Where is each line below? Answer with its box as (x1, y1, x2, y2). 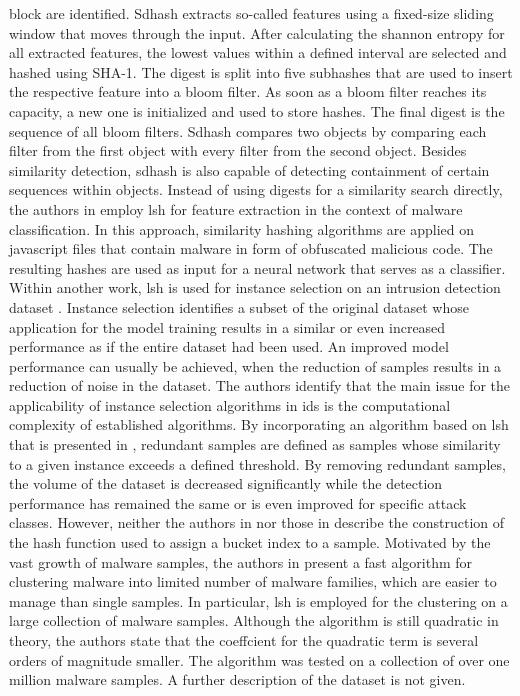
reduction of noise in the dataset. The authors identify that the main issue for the (9, 375, 511, 396)
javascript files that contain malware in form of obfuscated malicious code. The (9, 238, 493, 259)
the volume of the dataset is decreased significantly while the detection (9, 473, 443, 494)
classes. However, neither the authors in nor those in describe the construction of (9, 512, 505, 533)
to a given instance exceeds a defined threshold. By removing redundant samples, (9, 453, 506, 474)
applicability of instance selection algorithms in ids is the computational (9, 394, 451, 415)
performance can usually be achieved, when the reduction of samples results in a (9, 355, 502, 376)
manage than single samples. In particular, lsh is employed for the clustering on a (9, 590, 508, 611)
